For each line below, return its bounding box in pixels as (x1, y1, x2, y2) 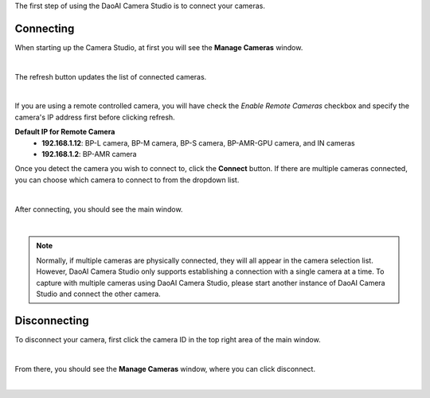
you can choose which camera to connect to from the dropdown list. (14, 175, 240, 185)
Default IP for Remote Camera (14, 127, 115, 137)
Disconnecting (14, 314, 89, 327)
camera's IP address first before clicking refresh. (14, 112, 175, 122)
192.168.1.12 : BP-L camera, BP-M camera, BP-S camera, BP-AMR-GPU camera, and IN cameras (41, 138, 355, 147)
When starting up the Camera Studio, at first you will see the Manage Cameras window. (14, 42, 303, 52)
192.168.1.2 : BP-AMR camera (41, 150, 137, 159)
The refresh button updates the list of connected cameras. (14, 72, 207, 81)
